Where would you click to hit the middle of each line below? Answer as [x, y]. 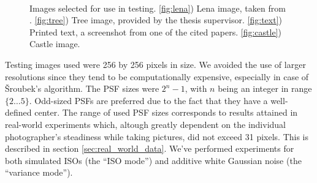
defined [18, 112]
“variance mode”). [39, 172]
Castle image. [55, 44]
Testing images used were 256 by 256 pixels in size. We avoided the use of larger [155, 64]
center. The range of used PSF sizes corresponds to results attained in [166, 112]
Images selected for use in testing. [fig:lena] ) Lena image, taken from [158, 8]
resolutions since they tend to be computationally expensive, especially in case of [157, 76]
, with [196, 88]
